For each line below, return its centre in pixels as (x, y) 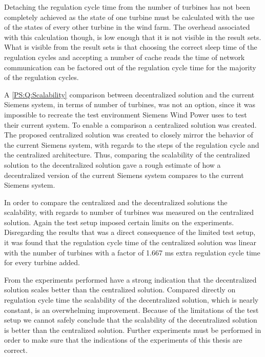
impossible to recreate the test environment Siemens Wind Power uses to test (126, 114)
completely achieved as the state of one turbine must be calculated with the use (129, 17)
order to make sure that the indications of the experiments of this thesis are (123, 340)
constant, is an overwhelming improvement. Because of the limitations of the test (131, 310)
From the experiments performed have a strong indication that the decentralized (130, 279)
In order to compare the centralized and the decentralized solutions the (116, 202)
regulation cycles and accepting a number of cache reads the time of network (125, 57)
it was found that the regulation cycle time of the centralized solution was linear (130, 242)
